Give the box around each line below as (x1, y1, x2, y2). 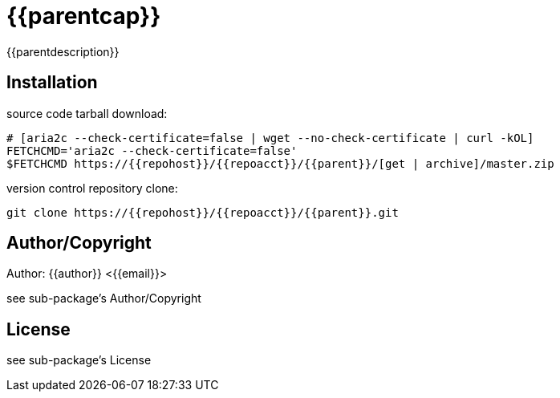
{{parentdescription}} (6, 44, 120, 59)
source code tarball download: (6, 106, 168, 120)
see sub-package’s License (6, 353, 152, 368)
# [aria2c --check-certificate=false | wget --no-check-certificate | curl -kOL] (6, 131, 534, 144)
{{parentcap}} (6, 2, 161, 30)
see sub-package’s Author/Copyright (6, 291, 201, 306)
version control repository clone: (6, 181, 178, 195)
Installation (6, 72, 98, 93)
